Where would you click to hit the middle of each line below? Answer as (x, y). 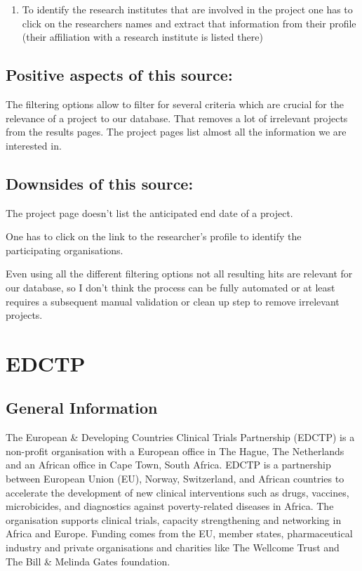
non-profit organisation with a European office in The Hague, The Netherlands (175, 451)
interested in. (34, 145)
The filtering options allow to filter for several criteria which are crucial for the (175, 104)
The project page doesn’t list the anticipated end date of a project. (149, 212)
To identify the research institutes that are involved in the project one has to (187, 9)
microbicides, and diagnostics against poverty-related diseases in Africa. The (170, 506)
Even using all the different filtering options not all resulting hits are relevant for (179, 274)
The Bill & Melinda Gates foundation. (88, 561)
